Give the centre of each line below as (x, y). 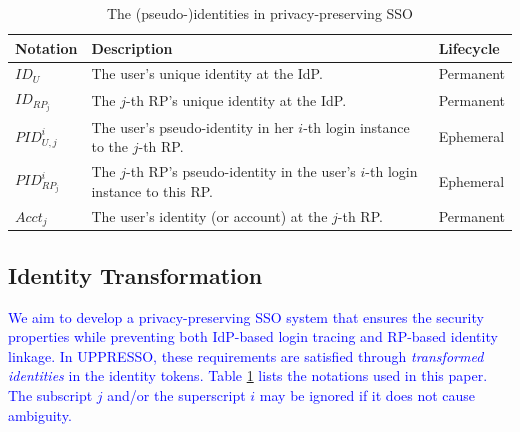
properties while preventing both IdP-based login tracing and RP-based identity (253, 336)
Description (132, 47)
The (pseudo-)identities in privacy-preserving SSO (260, 13)
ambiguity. (40, 414)
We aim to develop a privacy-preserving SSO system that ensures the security (246, 316)
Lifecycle (469, 47)
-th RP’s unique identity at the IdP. (236, 100)
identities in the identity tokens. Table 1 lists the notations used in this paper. (248, 375)
